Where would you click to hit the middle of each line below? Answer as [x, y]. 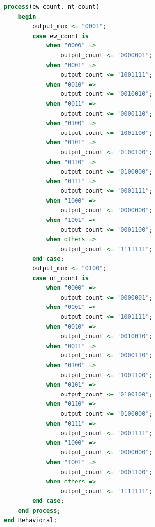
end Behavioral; [31, 520]
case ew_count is [60, 36]
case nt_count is [60, 278]
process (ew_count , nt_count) [52, 7]
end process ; [39, 510]
